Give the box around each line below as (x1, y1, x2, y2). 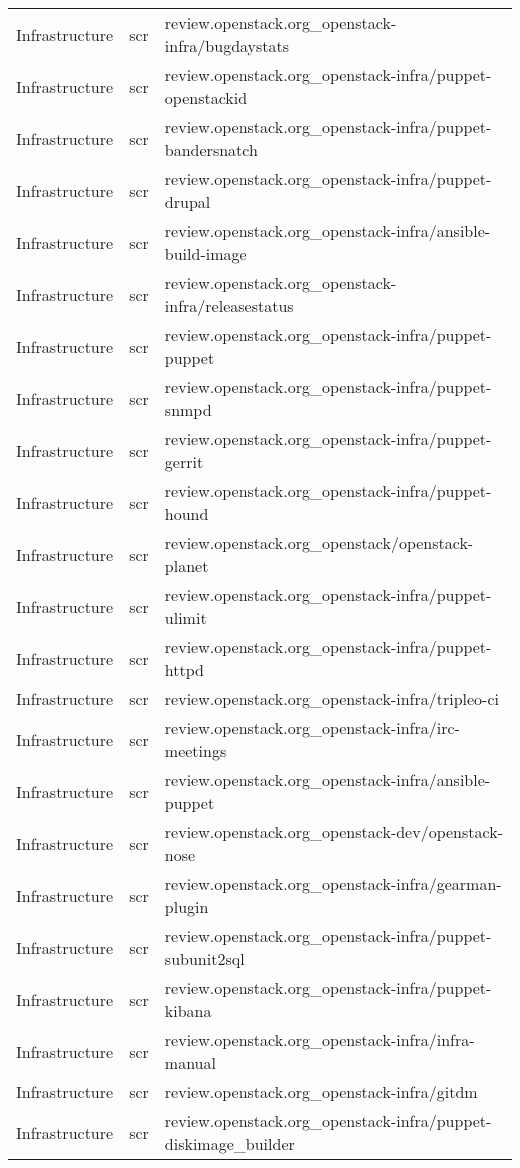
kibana (164, 999, 212, 1022)
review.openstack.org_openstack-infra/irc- (164, 716, 460, 739)
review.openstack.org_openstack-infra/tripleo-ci (164, 687, 499, 710)
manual (164, 1051, 216, 1074)
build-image (164, 242, 247, 265)
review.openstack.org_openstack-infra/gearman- (164, 872, 502, 895)
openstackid (164, 86, 248, 109)
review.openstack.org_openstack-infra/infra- (164, 1028, 475, 1051)
